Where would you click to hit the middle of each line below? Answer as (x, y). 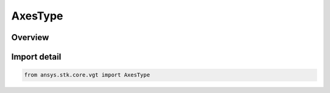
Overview (30, 37)
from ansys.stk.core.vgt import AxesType (87, 75)
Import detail (36, 57)
